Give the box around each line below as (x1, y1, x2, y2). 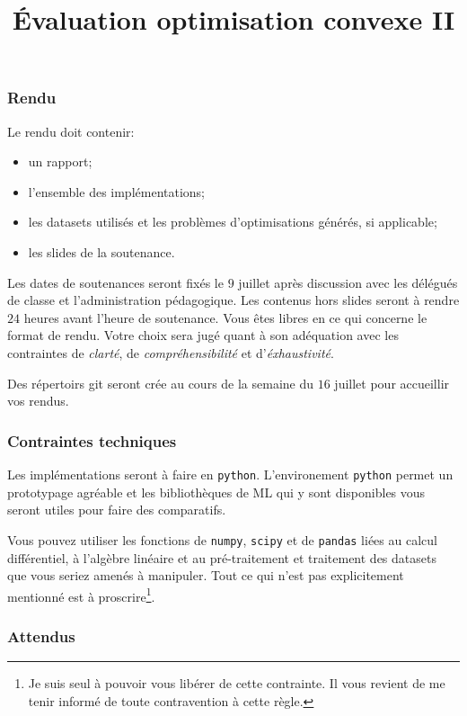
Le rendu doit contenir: (7, 121, 135, 140)
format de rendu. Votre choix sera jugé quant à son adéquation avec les (7, 326, 399, 345)
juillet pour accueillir (334, 373, 450, 392)
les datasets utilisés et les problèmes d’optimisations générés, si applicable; (28, 212, 437, 231)
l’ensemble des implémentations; (28, 182, 206, 201)
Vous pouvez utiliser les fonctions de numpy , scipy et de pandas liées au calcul (7, 530, 437, 549)
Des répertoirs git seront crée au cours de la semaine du (7, 373, 314, 392)
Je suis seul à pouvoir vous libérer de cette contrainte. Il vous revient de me (28, 674, 445, 693)
